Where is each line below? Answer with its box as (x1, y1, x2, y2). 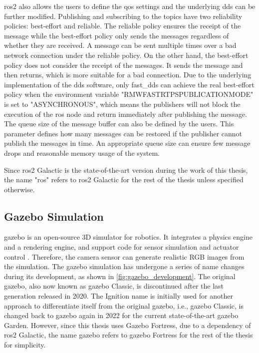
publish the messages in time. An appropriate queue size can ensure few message (4, 138, 251, 148)
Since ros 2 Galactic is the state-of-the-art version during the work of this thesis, (4, 164, 248, 175)
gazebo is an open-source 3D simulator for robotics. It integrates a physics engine (4, 232, 253, 242)
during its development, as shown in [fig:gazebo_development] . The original (4, 271, 236, 281)
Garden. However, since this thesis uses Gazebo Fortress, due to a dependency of (4, 320, 251, 330)
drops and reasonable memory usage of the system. (4, 147, 160, 158)
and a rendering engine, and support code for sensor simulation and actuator (4, 242, 239, 252)
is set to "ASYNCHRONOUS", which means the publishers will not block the (4, 98, 241, 109)
